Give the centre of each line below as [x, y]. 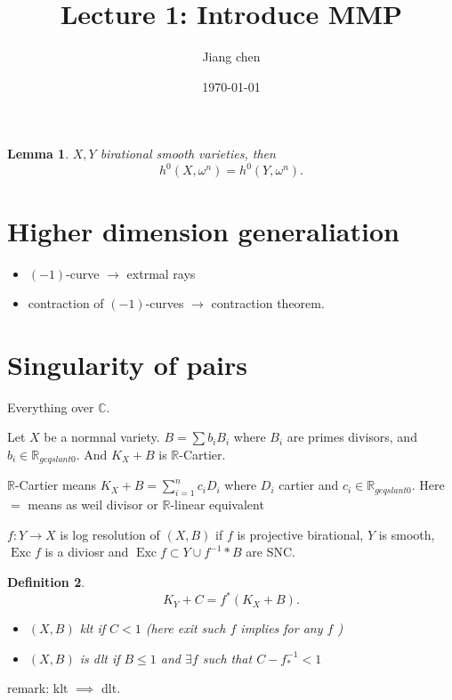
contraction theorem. [268, 303]
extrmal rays [161, 273]
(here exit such [186, 628]
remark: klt [38, 688]
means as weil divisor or [93, 505]
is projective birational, [300, 534]
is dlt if [100, 658]
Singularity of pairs [127, 364]
